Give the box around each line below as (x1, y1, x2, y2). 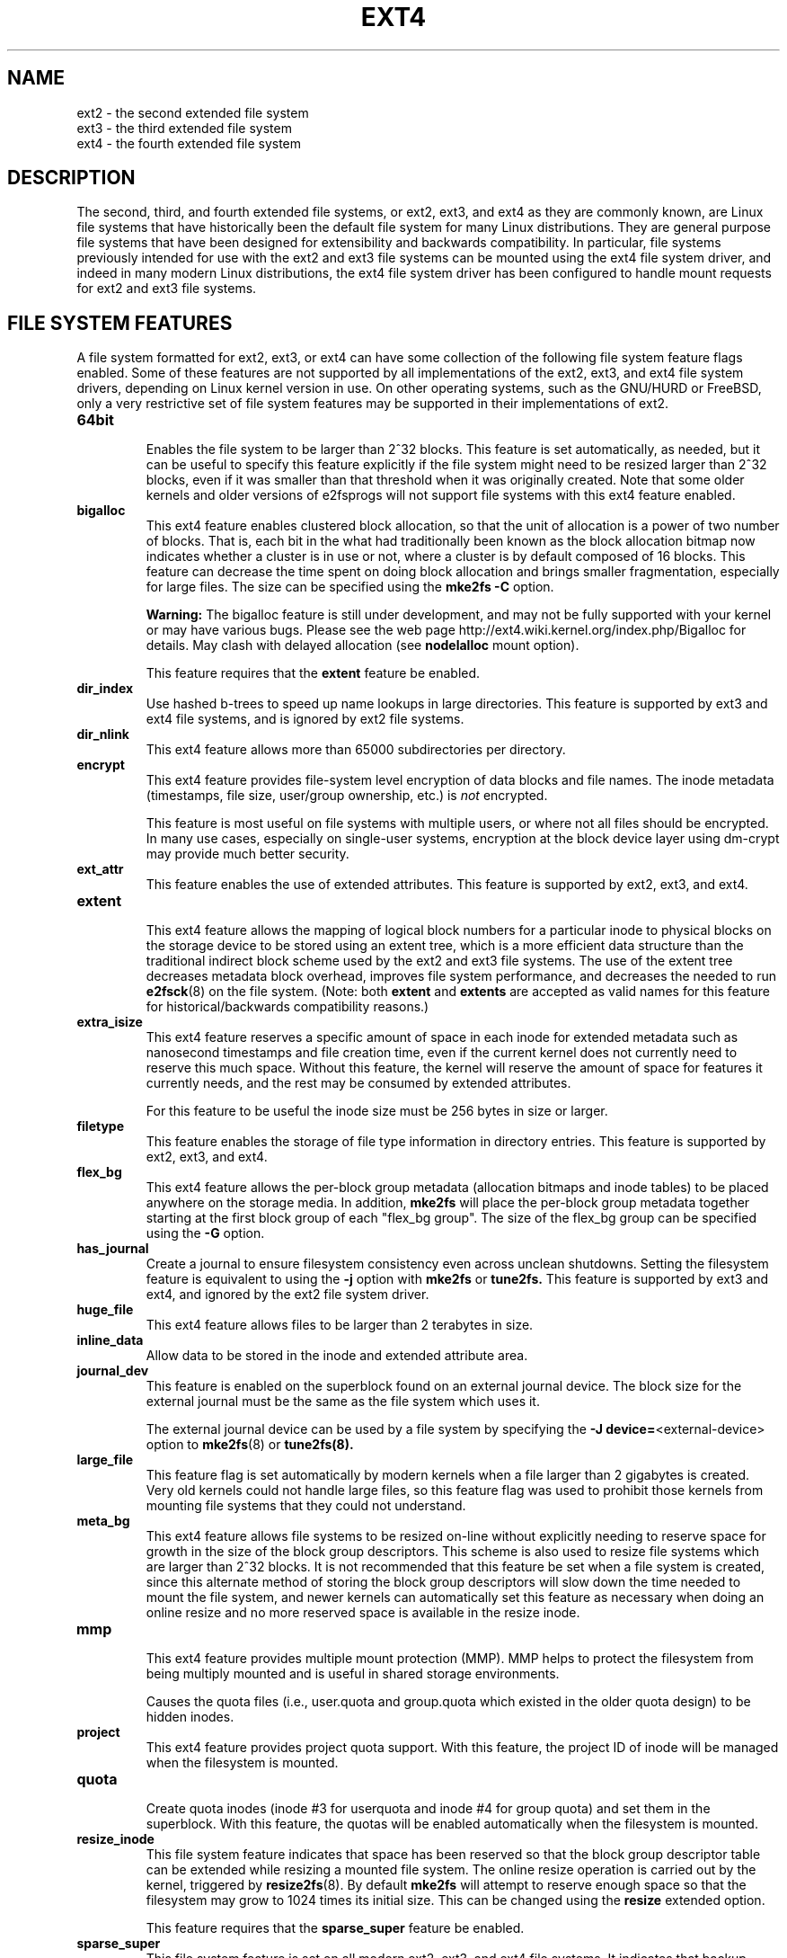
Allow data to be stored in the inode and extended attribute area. (146, 1348, 528, 1364)
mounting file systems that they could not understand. (146, 1498, 466, 1514)
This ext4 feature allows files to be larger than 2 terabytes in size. (146, 1317, 534, 1333)
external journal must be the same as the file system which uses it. (146, 1393, 540, 1410)
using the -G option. (146, 1225, 265, 1242)
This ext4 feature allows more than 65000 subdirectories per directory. (146, 742, 566, 758)
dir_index (76, 681, 134, 697)
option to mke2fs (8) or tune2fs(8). (146, 1437, 354, 1453)
